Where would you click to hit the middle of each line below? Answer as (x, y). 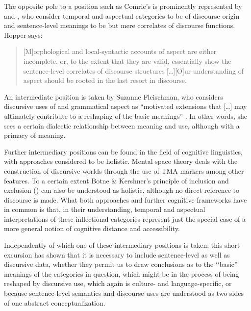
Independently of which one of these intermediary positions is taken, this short (122, 245)
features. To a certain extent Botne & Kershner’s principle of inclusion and (116, 180)
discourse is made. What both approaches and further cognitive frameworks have (125, 199)
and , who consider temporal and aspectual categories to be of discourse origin (122, 15)
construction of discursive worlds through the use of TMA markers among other (124, 170)
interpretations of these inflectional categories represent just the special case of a (125, 219)
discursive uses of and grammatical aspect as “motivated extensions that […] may (125, 106)
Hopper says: (23, 35)
